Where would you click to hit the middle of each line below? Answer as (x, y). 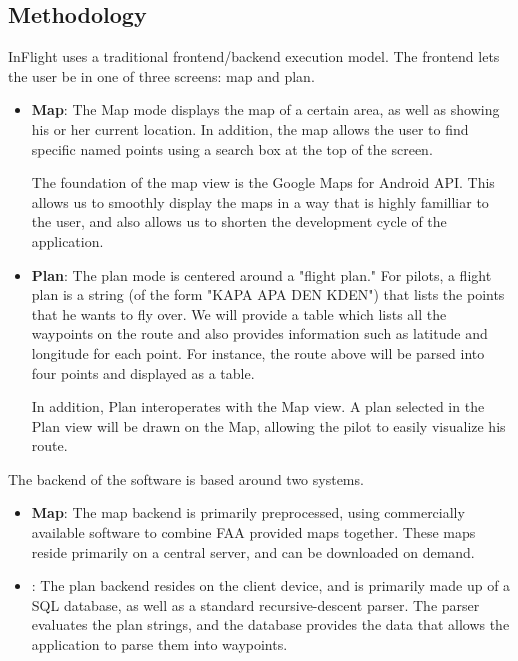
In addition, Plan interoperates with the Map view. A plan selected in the (258, 406)
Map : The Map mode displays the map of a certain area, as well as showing (265, 109)
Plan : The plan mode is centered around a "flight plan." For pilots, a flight (261, 274)
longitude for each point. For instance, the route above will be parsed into (258, 352)
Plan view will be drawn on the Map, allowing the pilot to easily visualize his (268, 425)
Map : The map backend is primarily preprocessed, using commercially (248, 512)
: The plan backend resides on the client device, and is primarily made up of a (271, 585)
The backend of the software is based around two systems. (186, 478)
